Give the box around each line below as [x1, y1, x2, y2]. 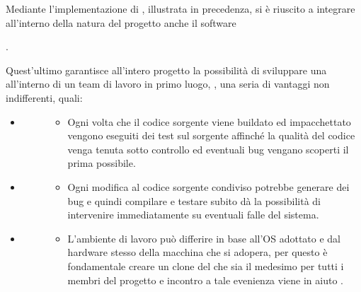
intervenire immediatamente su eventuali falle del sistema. [67, 207, 319, 222]
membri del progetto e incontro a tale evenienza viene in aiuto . [67, 272, 343, 287]
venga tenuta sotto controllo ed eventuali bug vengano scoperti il [67, 141, 349, 156]
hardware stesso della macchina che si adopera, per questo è [67, 245, 328, 259]
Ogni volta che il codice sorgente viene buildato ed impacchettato [67, 114, 351, 129]
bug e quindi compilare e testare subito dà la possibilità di [67, 193, 321, 208]
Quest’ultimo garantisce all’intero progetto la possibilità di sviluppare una [6, 62, 327, 77]
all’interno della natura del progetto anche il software [6, 15, 236, 30]
